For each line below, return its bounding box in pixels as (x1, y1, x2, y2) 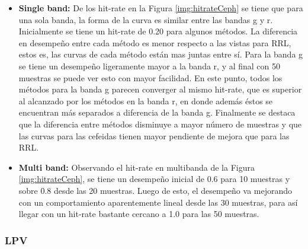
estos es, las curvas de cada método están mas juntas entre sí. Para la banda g (18, 48, 303, 60)
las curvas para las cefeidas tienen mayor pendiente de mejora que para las (18, 129, 290, 142)
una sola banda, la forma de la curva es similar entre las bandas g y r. (18, 13, 273, 25)
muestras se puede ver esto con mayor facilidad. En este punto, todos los (18, 71, 283, 84)
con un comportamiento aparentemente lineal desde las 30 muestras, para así (18, 196, 298, 208)
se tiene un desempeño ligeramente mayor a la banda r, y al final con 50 (18, 59, 281, 72)
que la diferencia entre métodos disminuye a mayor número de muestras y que (18, 117, 302, 130)
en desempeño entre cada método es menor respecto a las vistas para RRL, (18, 36, 291, 49)
